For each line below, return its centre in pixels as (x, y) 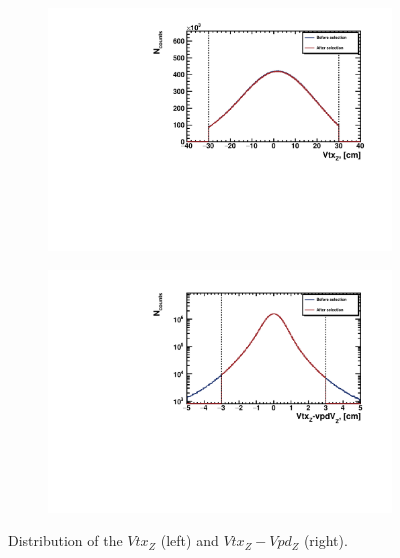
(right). (325, 540)
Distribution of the (65, 540)
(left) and (189, 540)
